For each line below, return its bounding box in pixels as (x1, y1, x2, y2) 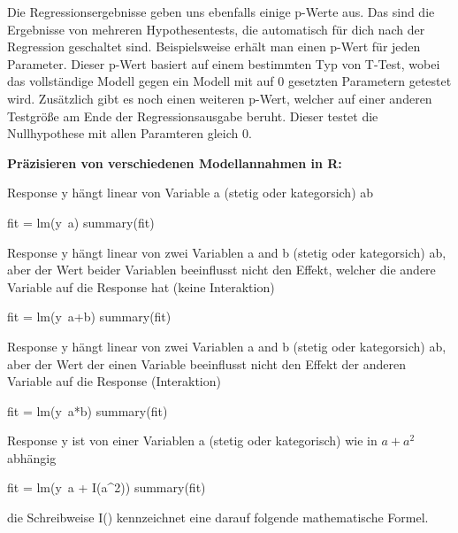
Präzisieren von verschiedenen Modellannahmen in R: (7, 153, 342, 172)
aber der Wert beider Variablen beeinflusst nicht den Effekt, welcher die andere (7, 260, 436, 279)
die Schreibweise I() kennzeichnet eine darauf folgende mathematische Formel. (7, 508, 429, 527)
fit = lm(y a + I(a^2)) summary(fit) (7, 478, 206, 497)
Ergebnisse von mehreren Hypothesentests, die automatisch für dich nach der (7, 19, 425, 38)
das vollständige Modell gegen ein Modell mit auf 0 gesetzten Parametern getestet (7, 72, 452, 90)
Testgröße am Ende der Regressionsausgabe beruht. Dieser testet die (7, 106, 378, 125)
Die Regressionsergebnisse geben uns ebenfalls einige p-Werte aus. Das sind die (7, 3, 435, 20)
